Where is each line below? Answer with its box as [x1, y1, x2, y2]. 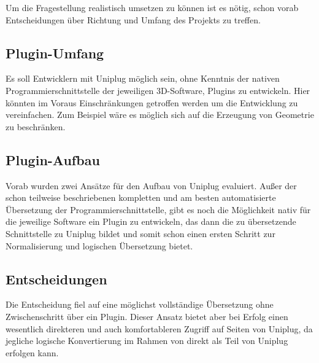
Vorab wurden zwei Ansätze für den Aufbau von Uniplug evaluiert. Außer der [6, 179, 297, 192]
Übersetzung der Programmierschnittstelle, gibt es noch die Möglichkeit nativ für [6, 203, 311, 216]
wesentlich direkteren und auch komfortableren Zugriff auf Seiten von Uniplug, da [6, 322, 313, 335]
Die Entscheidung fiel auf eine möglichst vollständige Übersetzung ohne [6, 298, 274, 311]
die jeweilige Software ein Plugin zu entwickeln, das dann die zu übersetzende [6, 215, 296, 228]
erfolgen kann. [6, 346, 59, 359]
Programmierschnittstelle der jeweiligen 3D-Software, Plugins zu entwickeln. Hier [6, 84, 310, 96]
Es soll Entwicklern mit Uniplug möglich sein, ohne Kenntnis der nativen [6, 72, 280, 85]
